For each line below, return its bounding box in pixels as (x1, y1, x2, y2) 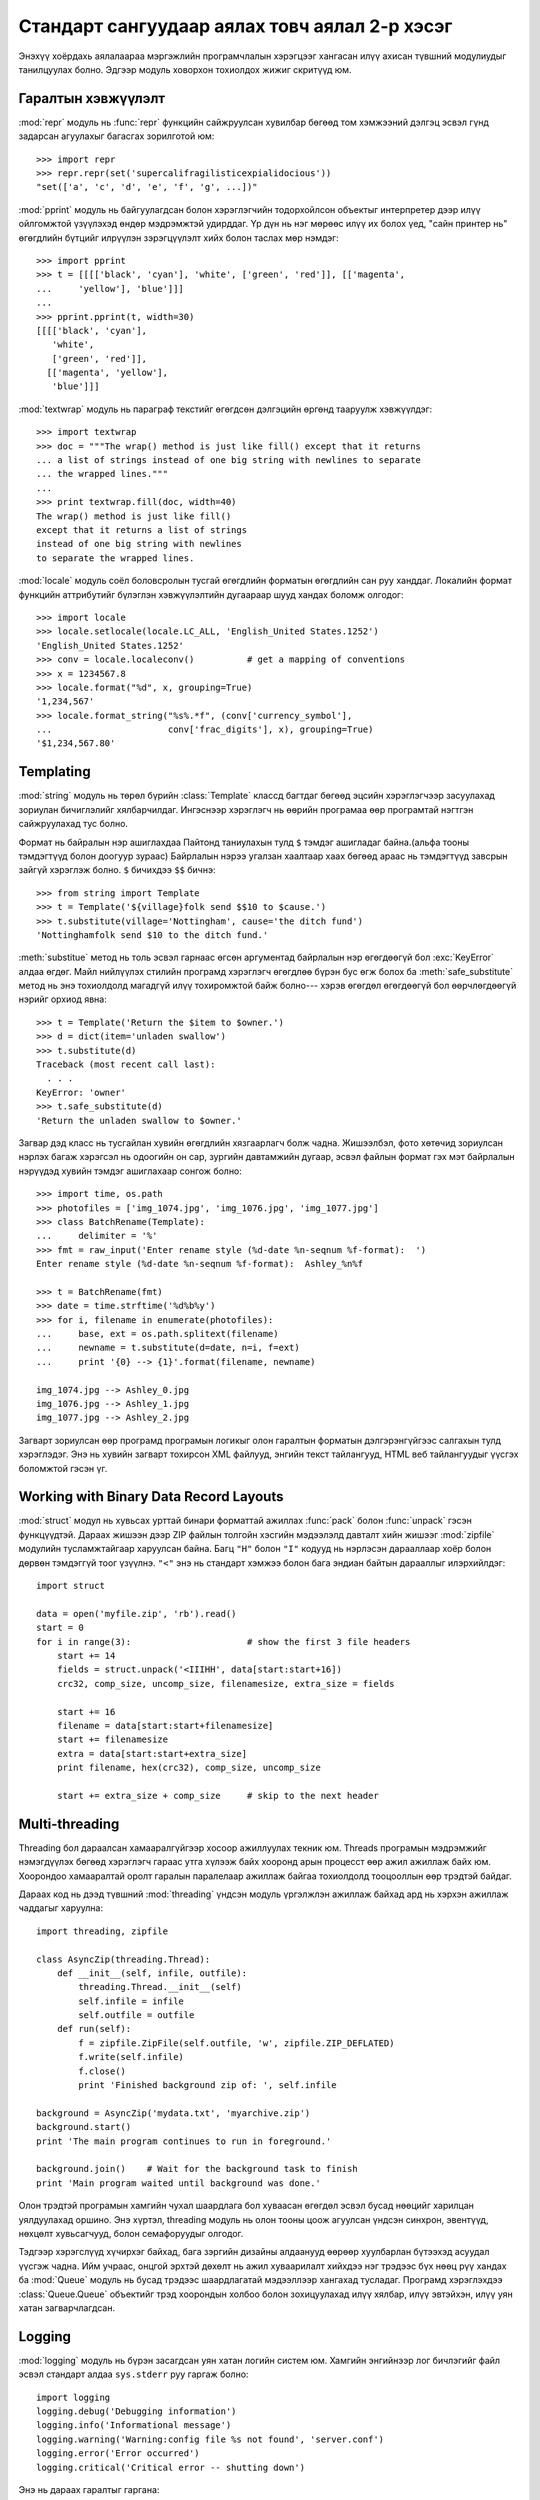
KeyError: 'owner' (36, 1086, 127, 1098)
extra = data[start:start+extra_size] (56, 1748, 248, 1759)
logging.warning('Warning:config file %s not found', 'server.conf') (36, 2433, 385, 2445)
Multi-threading (18, 1815, 120, 1832)
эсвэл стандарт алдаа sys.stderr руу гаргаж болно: (18, 2368, 249, 2380)
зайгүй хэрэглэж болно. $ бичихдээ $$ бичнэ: (18, 864, 216, 876)
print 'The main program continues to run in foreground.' (36, 2135, 332, 2147)
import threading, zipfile (36, 1925, 169, 1937)
